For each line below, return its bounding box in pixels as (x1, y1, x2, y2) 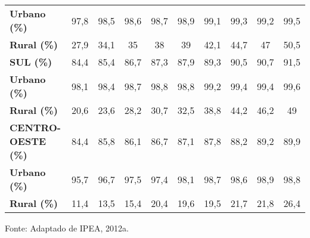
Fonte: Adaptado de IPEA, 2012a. (5, 222, 129, 234)
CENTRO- (10, 120, 61, 134)
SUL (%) (10, 55, 52, 69)
